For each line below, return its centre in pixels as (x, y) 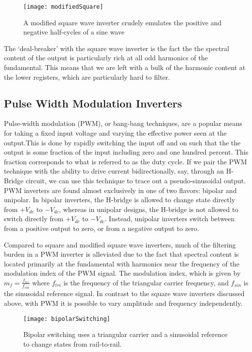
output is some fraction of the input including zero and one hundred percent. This (126, 152)
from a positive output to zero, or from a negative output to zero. (101, 228)
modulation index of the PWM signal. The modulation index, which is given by (122, 273)
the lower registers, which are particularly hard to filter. (87, 77)
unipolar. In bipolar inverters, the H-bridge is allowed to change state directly (120, 200)
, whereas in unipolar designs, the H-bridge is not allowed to (149, 209)
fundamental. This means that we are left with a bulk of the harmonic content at (125, 67)
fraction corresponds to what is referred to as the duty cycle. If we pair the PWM (126, 161)
